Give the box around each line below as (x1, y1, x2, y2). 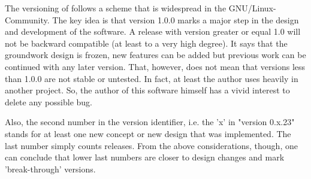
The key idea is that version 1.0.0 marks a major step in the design (52, 13, 299, 26)
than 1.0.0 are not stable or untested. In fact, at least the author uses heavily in (5, 72, 298, 84)
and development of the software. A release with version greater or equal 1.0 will (5, 25, 301, 38)
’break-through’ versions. (5, 162, 96, 175)
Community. (5, 13, 50, 26)
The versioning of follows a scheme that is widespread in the (5, 2, 227, 14)
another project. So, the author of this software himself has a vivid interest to (5, 84, 290, 96)
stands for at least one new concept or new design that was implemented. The (5, 127, 291, 139)
